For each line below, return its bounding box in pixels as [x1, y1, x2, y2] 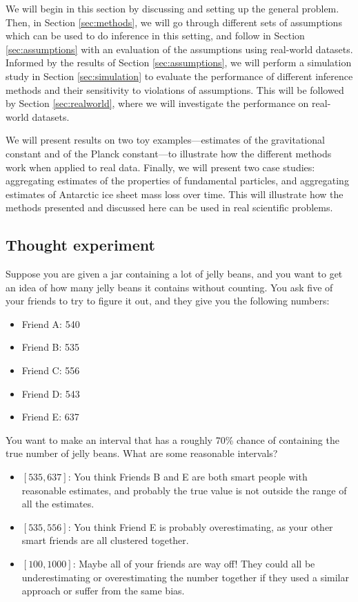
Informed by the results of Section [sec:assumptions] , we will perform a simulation [6, 55, 352, 70]
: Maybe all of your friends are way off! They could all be [72, 556, 315, 571]
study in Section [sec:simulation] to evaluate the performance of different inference [6, 68, 353, 83]
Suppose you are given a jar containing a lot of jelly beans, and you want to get [6, 266, 343, 281]
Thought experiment [6, 234, 155, 255]
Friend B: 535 [21, 340, 80, 354]
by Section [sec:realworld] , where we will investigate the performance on [6, 96, 309, 110]
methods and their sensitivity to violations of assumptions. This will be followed [6, 82, 344, 97]
